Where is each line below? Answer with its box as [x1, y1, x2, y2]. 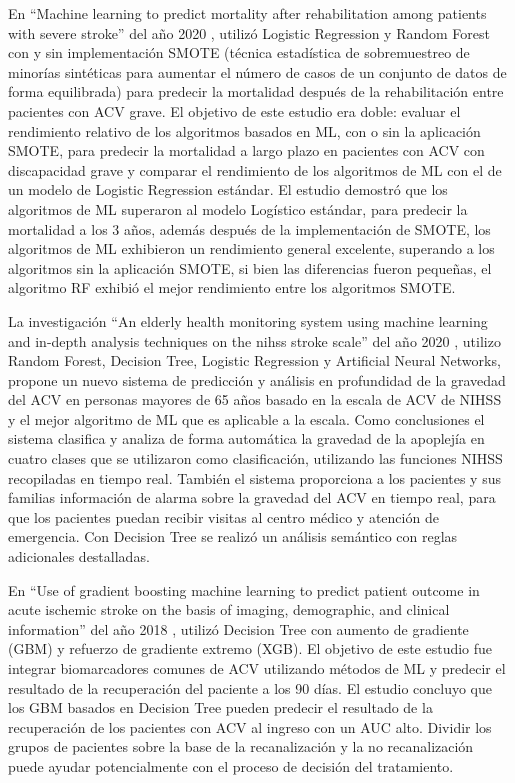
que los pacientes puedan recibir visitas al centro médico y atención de [8, 506, 439, 527]
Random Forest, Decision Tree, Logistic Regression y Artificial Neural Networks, [8, 350, 501, 371]
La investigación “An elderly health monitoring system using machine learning [8, 310, 488, 331]
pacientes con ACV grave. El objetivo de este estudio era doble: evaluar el [8, 100, 461, 121]
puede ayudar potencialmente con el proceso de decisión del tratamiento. [8, 755, 454, 776]
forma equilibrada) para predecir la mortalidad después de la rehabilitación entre [8, 81, 504, 102]
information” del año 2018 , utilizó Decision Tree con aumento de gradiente [8, 618, 469, 639]
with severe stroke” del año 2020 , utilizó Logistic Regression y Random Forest [8, 22, 491, 43]
